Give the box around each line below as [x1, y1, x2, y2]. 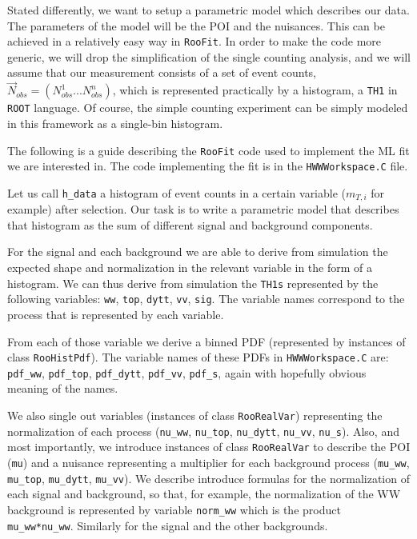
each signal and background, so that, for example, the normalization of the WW [7, 485, 401, 502]
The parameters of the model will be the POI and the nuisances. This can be [7, 17, 385, 34]
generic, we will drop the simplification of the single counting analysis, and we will [7, 48, 411, 65]
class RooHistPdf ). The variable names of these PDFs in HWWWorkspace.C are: [7, 349, 389, 365]
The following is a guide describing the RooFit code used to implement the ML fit [7, 142, 410, 158]
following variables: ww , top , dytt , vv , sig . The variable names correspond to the [7, 290, 405, 307]
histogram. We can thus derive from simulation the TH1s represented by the [7, 274, 379, 291]
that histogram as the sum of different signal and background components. [7, 216, 373, 233]
